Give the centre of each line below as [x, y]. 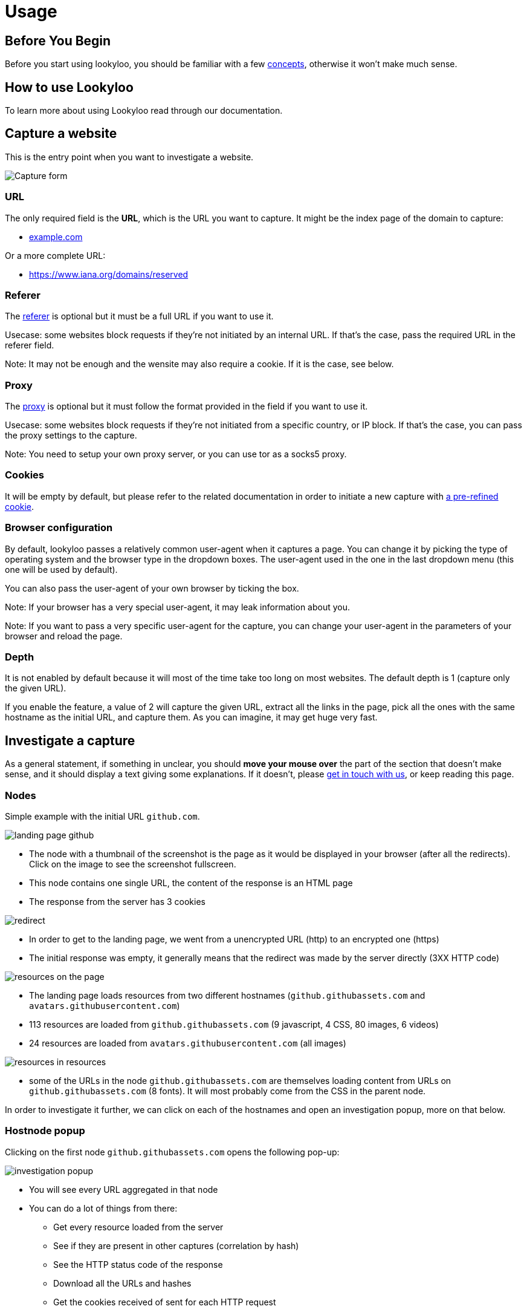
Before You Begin [58, 41]
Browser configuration [59, 528]
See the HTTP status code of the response [138, 1264]
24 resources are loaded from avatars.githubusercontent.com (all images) [188, 1043]
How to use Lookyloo [69, 87]
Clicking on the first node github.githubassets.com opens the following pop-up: [172, 1152]
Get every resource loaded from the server [138, 1227]
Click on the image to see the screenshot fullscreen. [133, 864]
